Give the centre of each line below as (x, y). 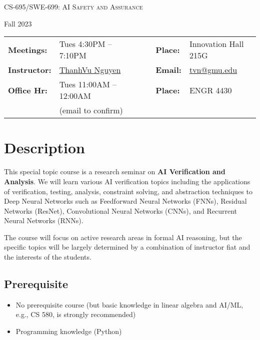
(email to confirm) (91, 110)
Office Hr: (28, 90)
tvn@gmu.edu (213, 70)
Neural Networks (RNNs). (44, 220)
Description (45, 148)
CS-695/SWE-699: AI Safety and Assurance (73, 6)
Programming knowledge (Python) (69, 331)
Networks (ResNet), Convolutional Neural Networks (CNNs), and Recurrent (120, 210)
